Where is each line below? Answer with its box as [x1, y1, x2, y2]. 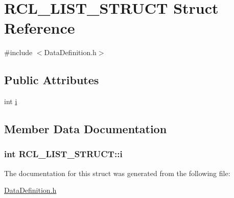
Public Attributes [4, 72, 99, 88]
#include [4, 47, 33, 58]
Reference [4, 17, 75, 38]
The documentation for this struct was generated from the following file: [4, 167, 230, 178]
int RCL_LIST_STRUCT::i [4, 147, 123, 160]
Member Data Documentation [4, 121, 167, 137]
